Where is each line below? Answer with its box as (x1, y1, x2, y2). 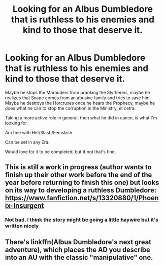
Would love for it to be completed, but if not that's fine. (5, 149, 116, 154)
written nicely (5, 223, 39, 229)
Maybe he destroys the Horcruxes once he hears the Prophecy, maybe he (5, 100, 155, 106)
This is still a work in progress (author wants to (5, 163, 152, 171)
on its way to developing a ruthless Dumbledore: (5, 186, 157, 194)
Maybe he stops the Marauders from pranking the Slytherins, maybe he (5, 89, 150, 95)
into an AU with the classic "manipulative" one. (5, 253, 153, 262)
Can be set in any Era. (5, 139, 50, 145)
